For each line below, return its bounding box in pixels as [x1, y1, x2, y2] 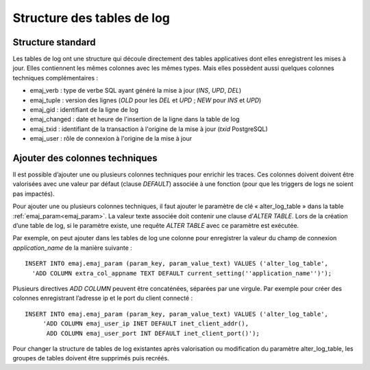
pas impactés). [12, 189, 55, 198]
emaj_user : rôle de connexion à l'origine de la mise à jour [29, 135, 192, 143]
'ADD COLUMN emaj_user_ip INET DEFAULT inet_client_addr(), [42, 320, 249, 327]
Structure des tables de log [12, 10, 171, 25]
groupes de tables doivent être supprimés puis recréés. [12, 354, 169, 362]
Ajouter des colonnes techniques [12, 152, 158, 164]
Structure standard [12, 36, 96, 48]
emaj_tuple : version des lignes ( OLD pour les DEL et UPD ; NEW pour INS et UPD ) [29, 96, 262, 104]
